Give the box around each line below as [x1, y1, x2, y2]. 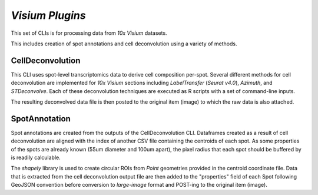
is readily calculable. [11, 154, 61, 161]
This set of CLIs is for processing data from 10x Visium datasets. [11, 29, 167, 37]
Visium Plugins [11, 9, 86, 22]
